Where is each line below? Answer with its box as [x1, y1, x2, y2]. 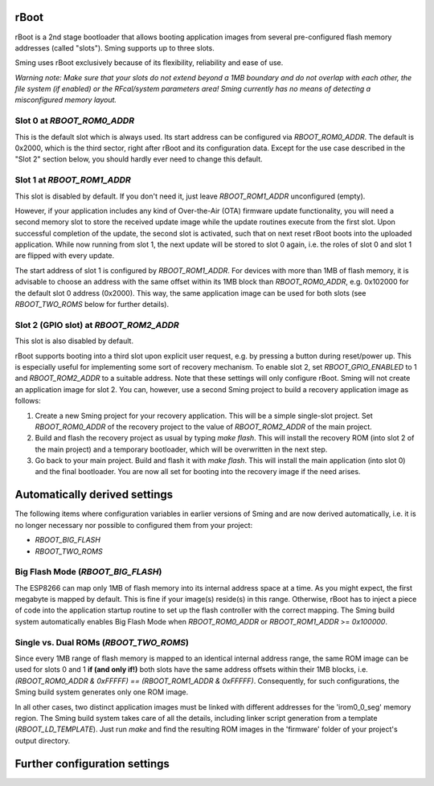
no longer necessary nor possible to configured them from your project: [14, 520, 253, 530]
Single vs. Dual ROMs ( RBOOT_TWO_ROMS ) [14, 637, 189, 648]
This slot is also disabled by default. [14, 336, 134, 346]
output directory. [14, 735, 71, 745]
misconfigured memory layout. [14, 95, 117, 104]
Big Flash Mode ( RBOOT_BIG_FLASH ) [14, 567, 162, 578]
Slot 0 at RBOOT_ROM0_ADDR [14, 115, 135, 126]
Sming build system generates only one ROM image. [14, 687, 189, 697]
